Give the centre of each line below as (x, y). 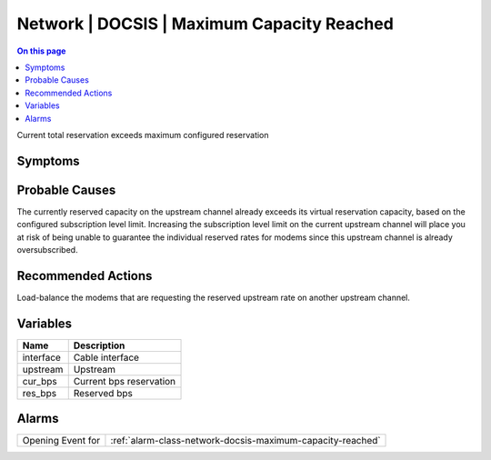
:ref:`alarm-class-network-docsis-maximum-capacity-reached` (245, 441)
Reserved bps (103, 393)
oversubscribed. (47, 249)
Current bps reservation (125, 381)
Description (99, 345)
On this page (41, 51)
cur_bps (40, 381)
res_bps (40, 393)
